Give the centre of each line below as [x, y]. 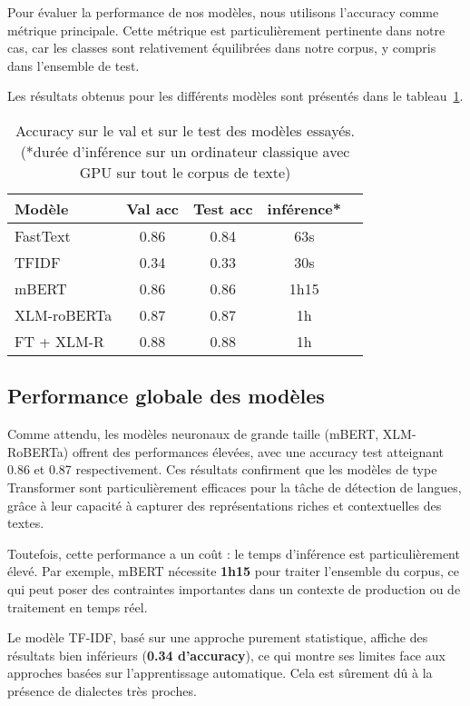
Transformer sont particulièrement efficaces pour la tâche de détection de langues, [235, 487]
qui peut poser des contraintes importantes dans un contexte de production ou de [234, 588]
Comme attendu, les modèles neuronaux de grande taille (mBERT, [193, 434]
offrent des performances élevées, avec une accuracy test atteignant [258, 451]
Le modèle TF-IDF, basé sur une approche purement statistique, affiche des [218, 637]
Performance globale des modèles [166, 396]
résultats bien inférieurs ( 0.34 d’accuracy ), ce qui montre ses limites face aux [226, 655]
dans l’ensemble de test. [73, 65]
